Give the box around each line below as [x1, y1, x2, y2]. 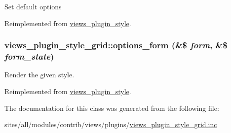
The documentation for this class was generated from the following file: [4, 102, 219, 113]
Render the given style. [4, 69, 75, 80]
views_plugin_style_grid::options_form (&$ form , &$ [4, 39, 228, 51]
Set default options [4, 1, 62, 11]
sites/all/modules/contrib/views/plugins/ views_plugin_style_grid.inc [4, 119, 217, 130]
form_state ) [4, 50, 54, 63]
